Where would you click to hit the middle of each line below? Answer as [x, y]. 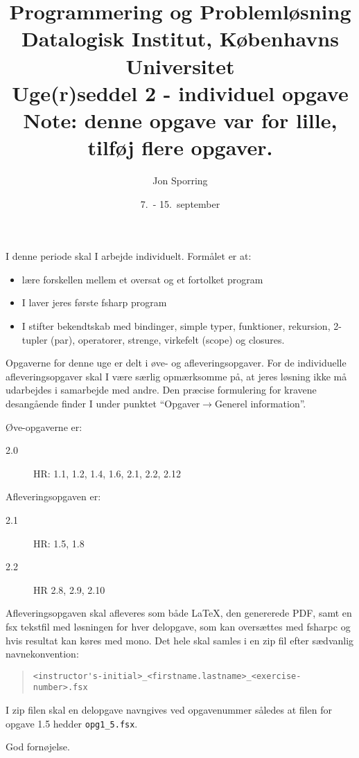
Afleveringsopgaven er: [53, 496]
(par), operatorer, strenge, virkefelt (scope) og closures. [168, 339]
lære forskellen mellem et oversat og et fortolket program [142, 279]
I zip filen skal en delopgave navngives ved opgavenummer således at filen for [169, 710]
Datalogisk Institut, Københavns [180, 38]
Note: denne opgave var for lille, [180, 120]
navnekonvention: [42, 654]
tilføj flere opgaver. [180, 147]
